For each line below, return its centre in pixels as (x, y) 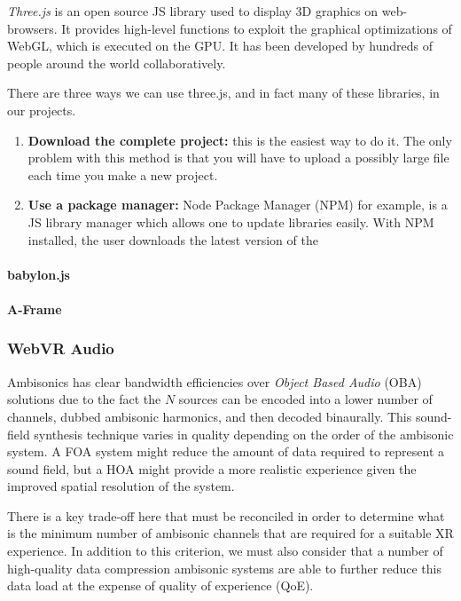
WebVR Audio (61, 348)
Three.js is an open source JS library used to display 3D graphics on (193, 11)
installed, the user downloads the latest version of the (173, 239)
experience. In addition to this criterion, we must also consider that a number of (225, 551)
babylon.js (39, 274)
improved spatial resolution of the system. (121, 486)
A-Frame (35, 308)
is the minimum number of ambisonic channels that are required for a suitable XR (230, 533)
